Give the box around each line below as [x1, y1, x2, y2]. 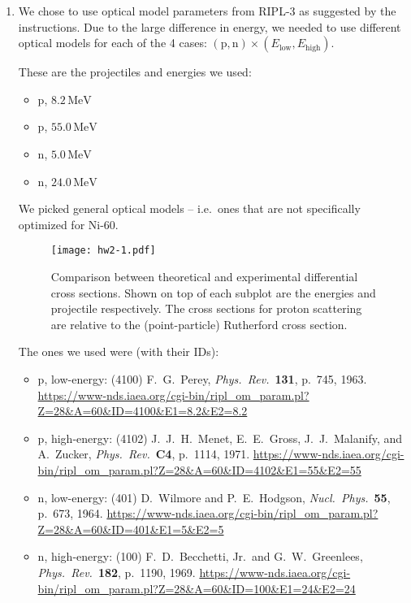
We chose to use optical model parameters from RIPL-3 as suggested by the [18, 2, 396, 19]
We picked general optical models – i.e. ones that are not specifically [18, 200, 361, 217]
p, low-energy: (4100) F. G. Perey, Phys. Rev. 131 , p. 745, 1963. [37, 370, 367, 387]
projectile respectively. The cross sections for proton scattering [50, 300, 362, 317]
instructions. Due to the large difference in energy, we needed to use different [18, 18, 401, 35]
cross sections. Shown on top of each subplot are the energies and [50, 284, 376, 301]
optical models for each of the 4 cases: [18, 34, 207, 51]
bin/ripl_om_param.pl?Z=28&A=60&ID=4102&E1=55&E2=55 [37, 461, 361, 478]
